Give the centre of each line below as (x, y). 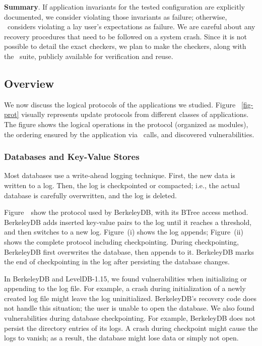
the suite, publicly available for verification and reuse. (89, 56)
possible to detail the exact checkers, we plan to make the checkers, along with (125, 46)
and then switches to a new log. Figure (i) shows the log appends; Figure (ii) (124, 232)
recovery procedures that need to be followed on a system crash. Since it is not (125, 36)
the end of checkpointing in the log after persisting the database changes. (117, 262)
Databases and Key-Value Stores (72, 157)
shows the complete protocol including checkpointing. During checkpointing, (121, 241)
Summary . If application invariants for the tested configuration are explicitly (124, 7)
